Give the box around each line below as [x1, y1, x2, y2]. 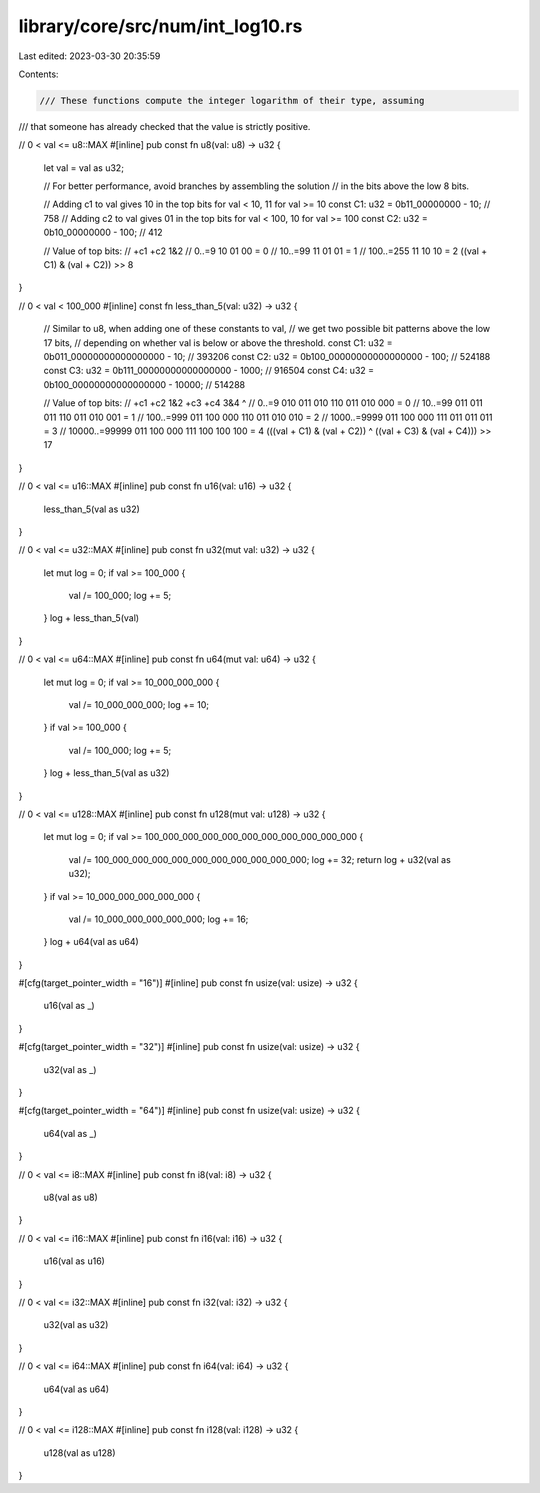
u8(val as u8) [43, 1191, 99, 1203]
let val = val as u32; [43, 161, 125, 174]
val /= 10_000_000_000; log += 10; [68, 699, 210, 711]
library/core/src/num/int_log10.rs [18, 15, 303, 37]
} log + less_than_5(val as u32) [43, 767, 170, 779]
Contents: [18, 68, 59, 80]
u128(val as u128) [43, 1446, 116, 1459]
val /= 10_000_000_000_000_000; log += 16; [68, 913, 249, 925]
